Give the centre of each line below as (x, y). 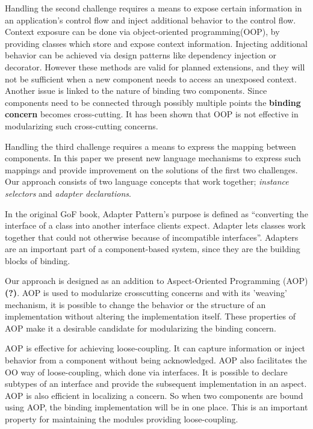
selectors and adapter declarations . (68, 193)
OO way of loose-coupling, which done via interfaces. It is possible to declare (146, 372)
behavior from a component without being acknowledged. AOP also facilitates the (156, 360)
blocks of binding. (38, 260)
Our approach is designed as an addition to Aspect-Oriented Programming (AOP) (156, 281)
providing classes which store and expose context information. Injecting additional (156, 43)
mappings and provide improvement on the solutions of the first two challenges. (151, 169)
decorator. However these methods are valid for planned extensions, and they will (155, 66)
